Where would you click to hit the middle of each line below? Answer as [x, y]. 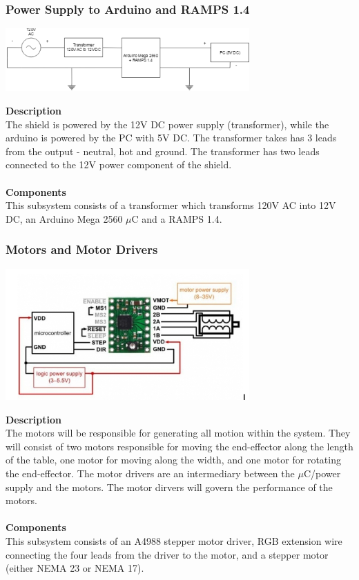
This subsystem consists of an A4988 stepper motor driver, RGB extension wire [174, 540]
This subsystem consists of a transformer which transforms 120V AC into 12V [171, 205]
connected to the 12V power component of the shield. [119, 164]
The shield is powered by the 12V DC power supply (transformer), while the [167, 124]
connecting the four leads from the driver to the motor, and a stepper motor [167, 554]
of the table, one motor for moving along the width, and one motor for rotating [173, 460]
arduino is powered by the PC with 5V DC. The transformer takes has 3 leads [171, 138]
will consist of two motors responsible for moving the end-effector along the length [179, 446]
